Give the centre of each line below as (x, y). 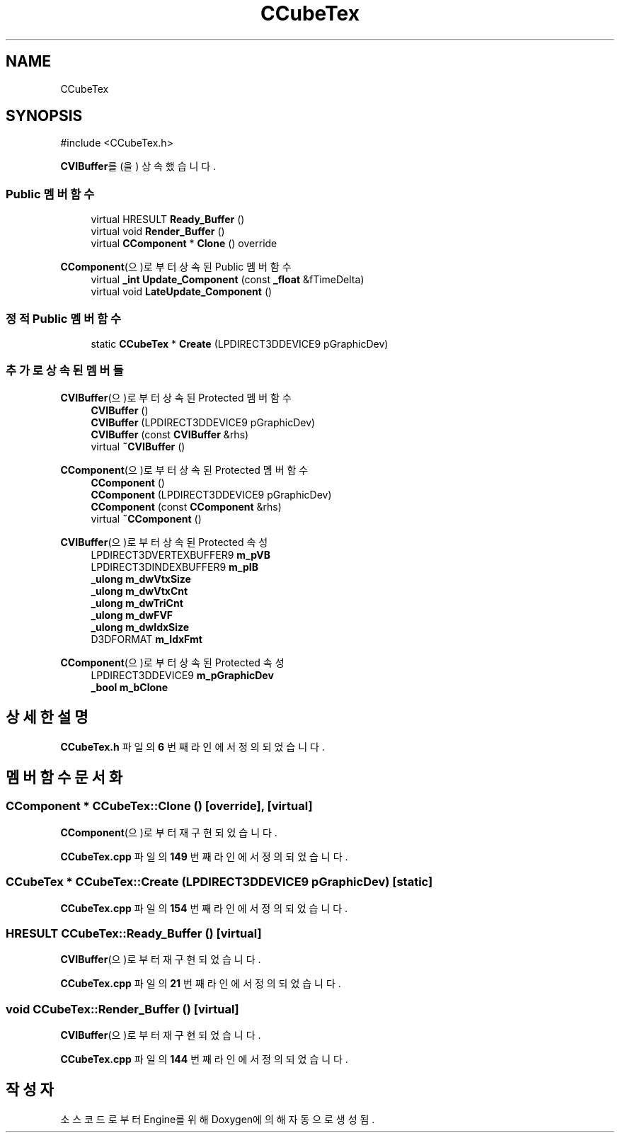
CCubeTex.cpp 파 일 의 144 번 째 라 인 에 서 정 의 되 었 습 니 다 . (204, 1059)
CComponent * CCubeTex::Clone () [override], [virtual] (159, 806)
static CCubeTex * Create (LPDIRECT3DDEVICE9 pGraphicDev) (240, 343)
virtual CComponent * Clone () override (184, 244)
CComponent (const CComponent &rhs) (186, 506)
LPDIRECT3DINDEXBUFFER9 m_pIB (175, 567)
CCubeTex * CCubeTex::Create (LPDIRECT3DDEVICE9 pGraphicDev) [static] (219, 882)
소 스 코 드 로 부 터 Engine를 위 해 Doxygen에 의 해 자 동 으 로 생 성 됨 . (218, 1119)
